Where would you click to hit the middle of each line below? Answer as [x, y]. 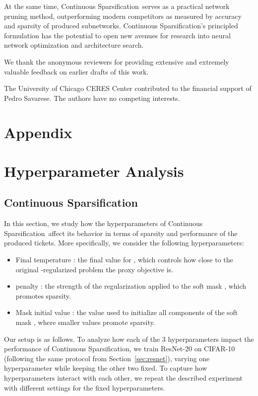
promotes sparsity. [43, 295]
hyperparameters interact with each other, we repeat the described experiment [123, 378]
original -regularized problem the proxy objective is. [95, 269]
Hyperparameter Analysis [94, 171]
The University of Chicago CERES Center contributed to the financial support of [128, 88]
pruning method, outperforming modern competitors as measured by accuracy [123, 16]
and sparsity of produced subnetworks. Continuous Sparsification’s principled [121, 26]
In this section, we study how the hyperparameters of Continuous [103, 223]
